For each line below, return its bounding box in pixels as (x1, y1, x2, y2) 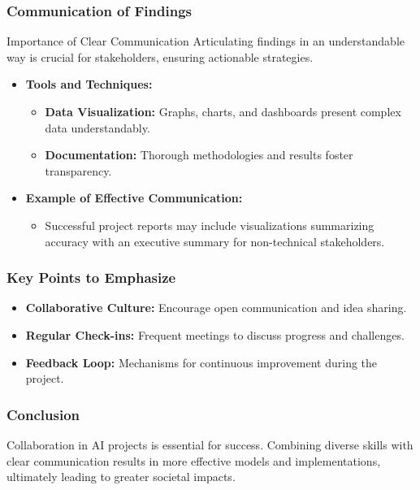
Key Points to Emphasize (6, 267, 176, 288)
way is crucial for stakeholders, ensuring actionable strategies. (6, 48, 314, 65)
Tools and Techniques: (25, 76, 153, 93)
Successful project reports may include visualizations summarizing (45, 216, 375, 233)
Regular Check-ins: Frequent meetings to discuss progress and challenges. (25, 326, 405, 343)
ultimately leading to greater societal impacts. (6, 468, 236, 485)
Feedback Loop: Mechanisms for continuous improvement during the (25, 353, 378, 371)
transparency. (45, 162, 112, 179)
